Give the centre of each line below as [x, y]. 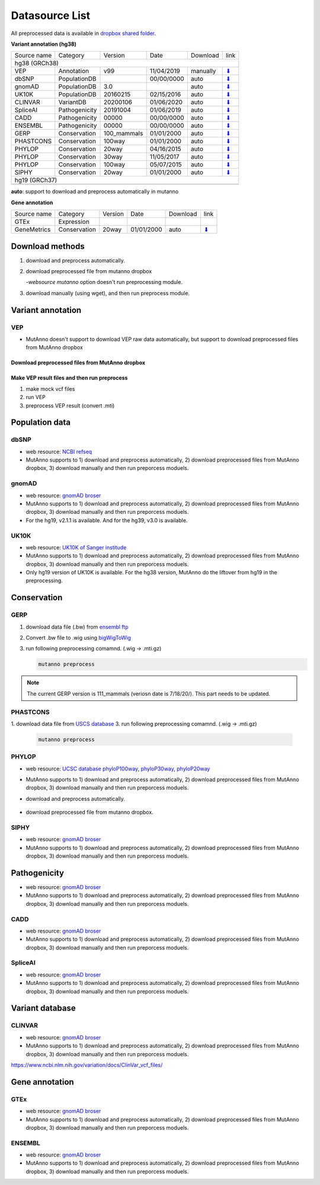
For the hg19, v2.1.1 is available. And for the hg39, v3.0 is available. [107, 520]
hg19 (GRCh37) [36, 180]
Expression [74, 222]
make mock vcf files [50, 388]
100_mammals [124, 134]
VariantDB [72, 102]
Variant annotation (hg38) [44, 44]
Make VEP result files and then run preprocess [69, 378]
